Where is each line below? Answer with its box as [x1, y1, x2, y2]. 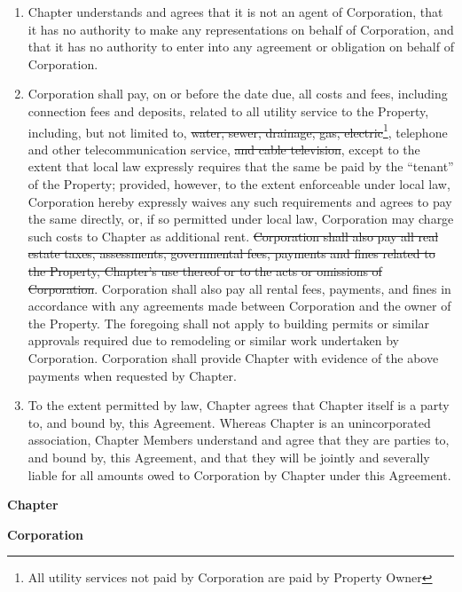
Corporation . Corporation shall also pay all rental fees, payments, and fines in [27, 279, 451, 297]
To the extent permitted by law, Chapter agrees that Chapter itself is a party [27, 396, 450, 414]
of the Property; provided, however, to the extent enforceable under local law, [27, 175, 450, 193]
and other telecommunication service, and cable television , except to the [27, 139, 420, 158]
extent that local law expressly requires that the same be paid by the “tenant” [27, 157, 454, 176]
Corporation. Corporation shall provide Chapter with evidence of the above [27, 348, 439, 367]
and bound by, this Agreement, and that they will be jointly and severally [27, 447, 430, 466]
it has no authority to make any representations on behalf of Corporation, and [27, 20, 454, 38]
